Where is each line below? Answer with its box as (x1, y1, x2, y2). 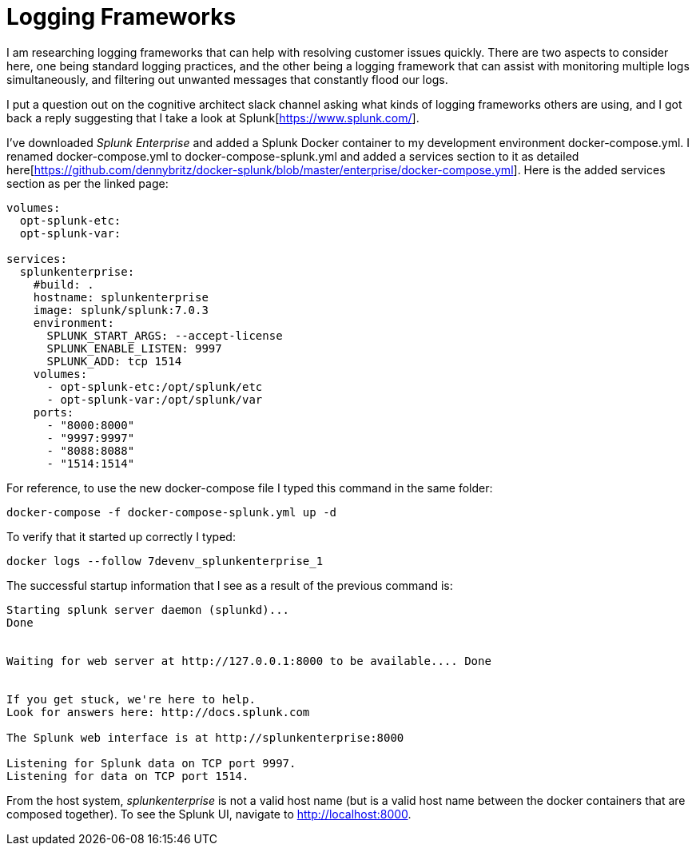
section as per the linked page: (6, 176, 169, 190)
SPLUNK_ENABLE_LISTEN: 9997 (46, 341, 222, 355)
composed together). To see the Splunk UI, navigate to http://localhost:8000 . (6, 806, 412, 821)
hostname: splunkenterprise (33, 290, 209, 304)
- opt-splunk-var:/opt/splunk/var (46, 392, 263, 406)
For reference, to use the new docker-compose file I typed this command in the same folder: (6, 480, 493, 495)
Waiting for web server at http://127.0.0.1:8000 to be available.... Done (6, 654, 491, 667)
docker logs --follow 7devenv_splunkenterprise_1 (6, 554, 324, 567)
